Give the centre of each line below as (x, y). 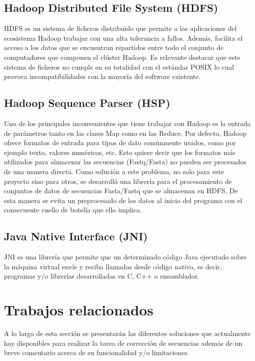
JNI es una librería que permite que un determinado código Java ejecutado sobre (126, 257)
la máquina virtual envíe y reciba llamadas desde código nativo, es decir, (113, 266)
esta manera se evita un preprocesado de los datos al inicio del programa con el (123, 200)
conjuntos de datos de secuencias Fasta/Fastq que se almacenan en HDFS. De (121, 191)
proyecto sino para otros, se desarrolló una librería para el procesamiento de (118, 181)
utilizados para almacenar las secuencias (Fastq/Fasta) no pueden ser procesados (125, 162)
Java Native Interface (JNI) (76, 236)
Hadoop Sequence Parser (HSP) (87, 103)
